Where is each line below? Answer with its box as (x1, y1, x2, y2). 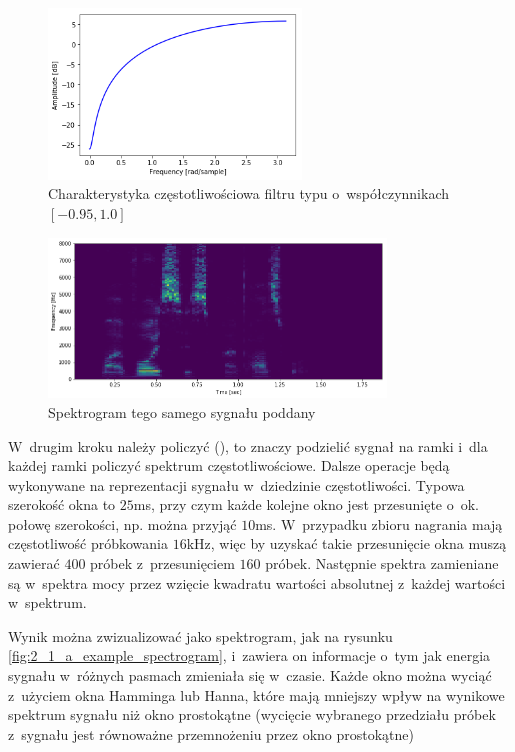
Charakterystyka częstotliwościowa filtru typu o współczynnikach (48, 183, 450, 204)
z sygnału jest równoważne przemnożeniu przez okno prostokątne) (8, 723, 415, 744)
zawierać (8, 553, 60, 574)
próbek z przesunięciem (90, 553, 235, 574)
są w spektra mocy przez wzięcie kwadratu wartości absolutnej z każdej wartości (8, 572, 506, 593)
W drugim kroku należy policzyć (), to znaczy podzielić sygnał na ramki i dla (8, 435, 488, 456)
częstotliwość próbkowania (8, 533, 169, 554)
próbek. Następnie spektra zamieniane (265, 553, 499, 574)
